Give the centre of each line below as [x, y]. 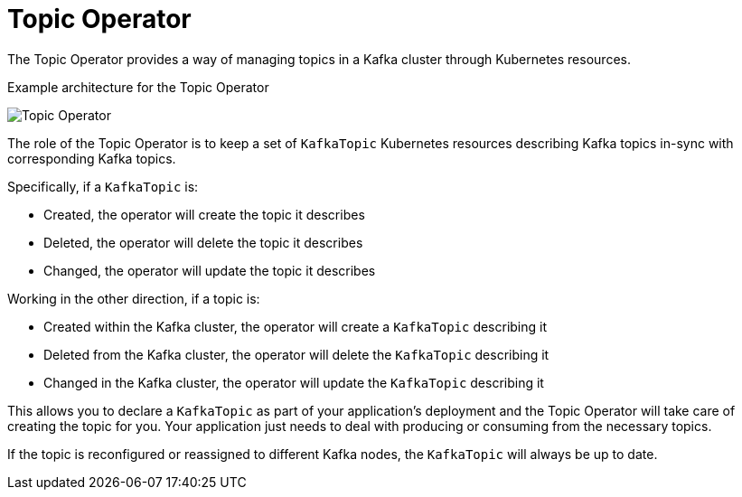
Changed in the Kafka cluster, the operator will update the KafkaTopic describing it [294, 382]
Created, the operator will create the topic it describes [204, 214]
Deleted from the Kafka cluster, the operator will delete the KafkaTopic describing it [296, 354]
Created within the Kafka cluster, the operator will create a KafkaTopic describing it [296, 326]
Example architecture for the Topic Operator [138, 87]
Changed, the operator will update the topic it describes [210, 270]
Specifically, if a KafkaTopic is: [103, 186]
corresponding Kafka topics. [92, 158]
